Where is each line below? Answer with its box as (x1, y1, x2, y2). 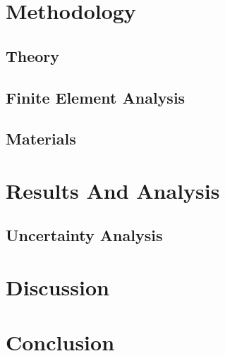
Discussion (6, 273, 109, 302)
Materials (6, 128, 76, 149)
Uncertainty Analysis (6, 224, 163, 246)
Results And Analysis (6, 176, 220, 204)
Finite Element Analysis (6, 86, 186, 108)
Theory (6, 44, 60, 66)
